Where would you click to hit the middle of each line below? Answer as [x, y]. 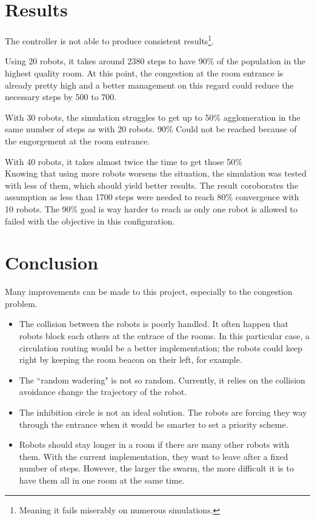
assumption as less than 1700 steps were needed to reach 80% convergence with [152, 197]
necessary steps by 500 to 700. [61, 97]
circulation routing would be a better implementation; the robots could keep [161, 347]
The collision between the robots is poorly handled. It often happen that [154, 324]
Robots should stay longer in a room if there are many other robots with [154, 444]
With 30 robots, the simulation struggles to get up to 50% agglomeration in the [153, 117]
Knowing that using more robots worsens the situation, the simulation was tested [156, 173]
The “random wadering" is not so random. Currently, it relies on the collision [162, 380]
